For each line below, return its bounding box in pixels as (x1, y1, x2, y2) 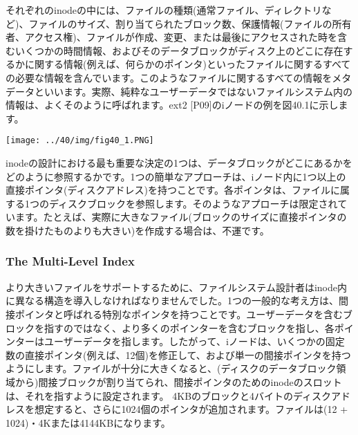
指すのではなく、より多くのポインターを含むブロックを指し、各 (44, 320, 335, 335)
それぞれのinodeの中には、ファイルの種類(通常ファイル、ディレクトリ (6, 3, 322, 17)
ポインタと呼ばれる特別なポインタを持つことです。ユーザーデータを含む (15, 306, 343, 321)
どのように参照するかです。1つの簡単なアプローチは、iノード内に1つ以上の (6, 169, 346, 183)
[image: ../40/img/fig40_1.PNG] (6, 136, 154, 146)
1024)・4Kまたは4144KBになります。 (6, 415, 171, 429)
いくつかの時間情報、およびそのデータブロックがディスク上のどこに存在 (15, 43, 343, 57)
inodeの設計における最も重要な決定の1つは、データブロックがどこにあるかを (6, 156, 352, 169)
